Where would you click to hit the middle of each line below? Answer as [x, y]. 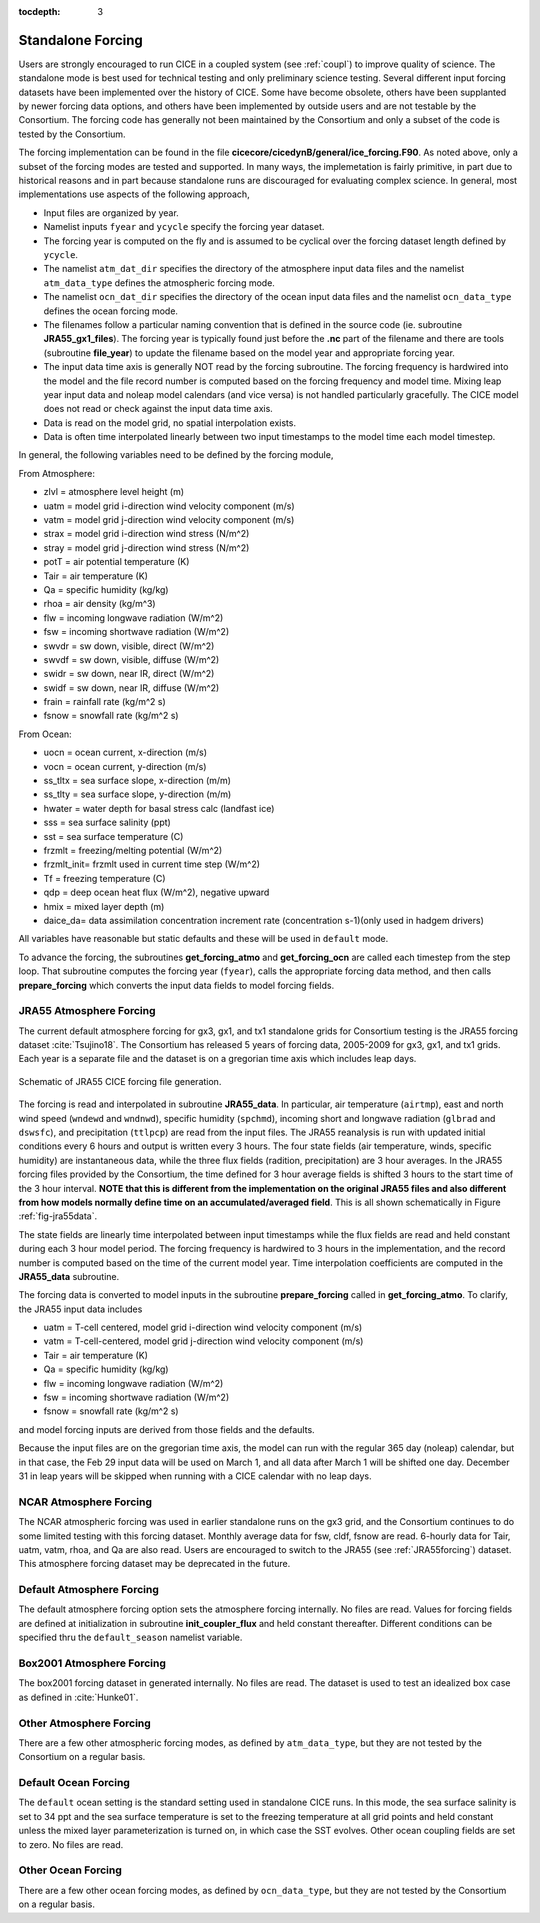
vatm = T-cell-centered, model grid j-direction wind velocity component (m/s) [203, 1341]
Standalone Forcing [81, 40]
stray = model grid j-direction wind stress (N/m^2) [146, 547]
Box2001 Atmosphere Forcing [92, 1663]
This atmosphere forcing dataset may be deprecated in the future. [154, 1564]
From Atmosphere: [56, 473]
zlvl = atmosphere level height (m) [114, 492]
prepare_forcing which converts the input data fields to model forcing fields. [176, 985]
